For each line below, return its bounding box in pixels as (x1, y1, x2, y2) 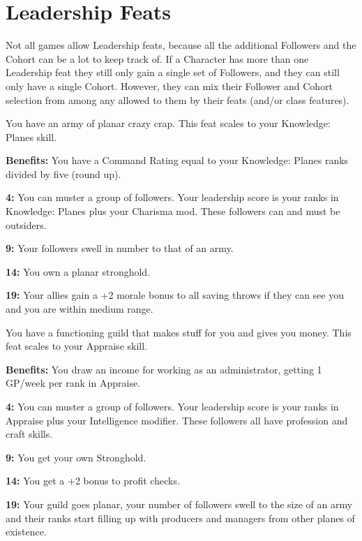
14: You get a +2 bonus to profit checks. (6, 473, 180, 488)
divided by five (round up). (6, 166, 121, 181)
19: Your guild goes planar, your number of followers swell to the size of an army (6, 496, 353, 511)
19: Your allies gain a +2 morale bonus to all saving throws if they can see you (6, 288, 344, 302)
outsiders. (6, 217, 47, 232)
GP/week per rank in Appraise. (6, 376, 141, 390)
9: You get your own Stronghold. (6, 450, 146, 464)
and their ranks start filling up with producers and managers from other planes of (6, 510, 355, 525)
